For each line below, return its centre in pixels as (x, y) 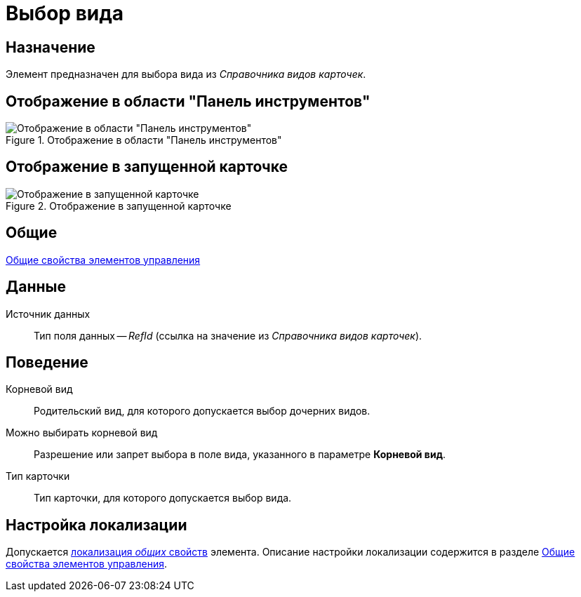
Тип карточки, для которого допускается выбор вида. (163, 498)
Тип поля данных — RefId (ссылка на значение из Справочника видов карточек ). (228, 335)
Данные (36, 287)
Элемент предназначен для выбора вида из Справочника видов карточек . (186, 74)
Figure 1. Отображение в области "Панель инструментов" (144, 140)
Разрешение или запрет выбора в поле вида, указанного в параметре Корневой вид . (240, 455)
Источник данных (48, 314)
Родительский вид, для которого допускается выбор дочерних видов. (202, 411)
